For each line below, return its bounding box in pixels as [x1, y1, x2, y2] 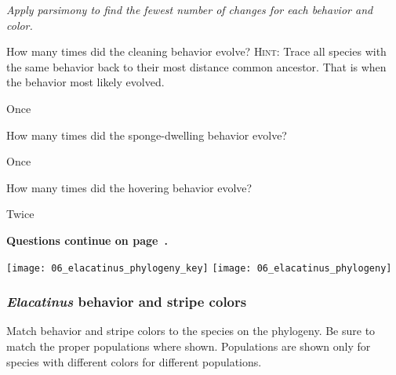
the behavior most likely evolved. [6, 74, 165, 90]
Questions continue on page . [6, 231, 168, 248]
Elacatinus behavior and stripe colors [6, 292, 247, 311]
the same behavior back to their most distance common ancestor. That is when [6, 58, 387, 75]
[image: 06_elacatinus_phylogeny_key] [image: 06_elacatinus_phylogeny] [6, 262, 392, 274]
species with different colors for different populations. [6, 353, 262, 370]
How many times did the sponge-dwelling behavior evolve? [6, 126, 287, 143]
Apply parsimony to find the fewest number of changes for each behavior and [6, 2, 373, 17]
